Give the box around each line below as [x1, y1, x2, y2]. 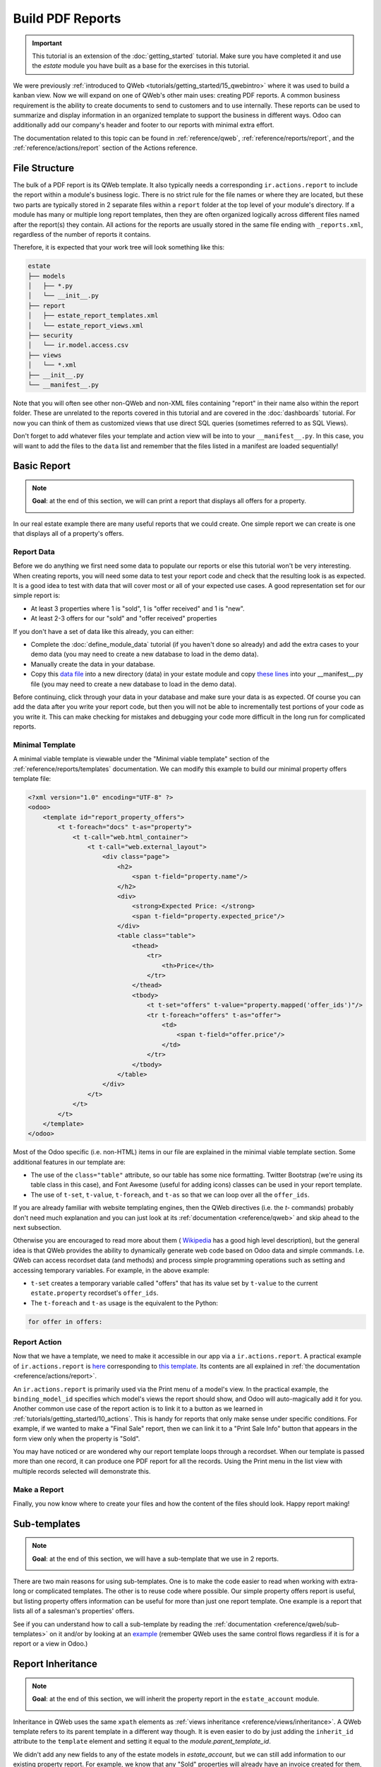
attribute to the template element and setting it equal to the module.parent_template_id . [13, 1737, 271, 1746]
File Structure [13, 162, 74, 174]
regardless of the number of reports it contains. [13, 230, 151, 238]
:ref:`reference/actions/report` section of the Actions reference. [13, 143, 198, 152]
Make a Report [13, 1484, 64, 1494]
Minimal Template [13, 739, 76, 749]
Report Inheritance [13, 1658, 98, 1670]
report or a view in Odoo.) [13, 1640, 88, 1648]
